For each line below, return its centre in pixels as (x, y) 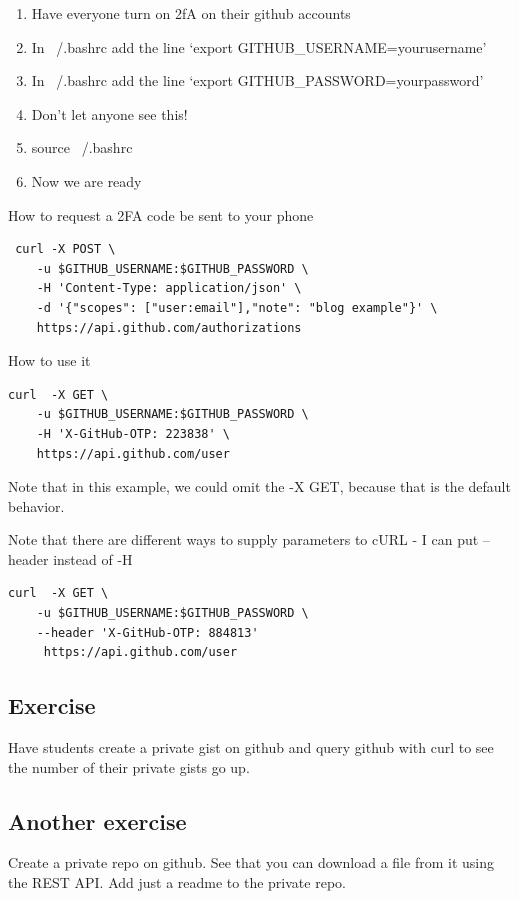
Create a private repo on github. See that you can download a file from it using (251, 862)
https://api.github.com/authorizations (169, 327)
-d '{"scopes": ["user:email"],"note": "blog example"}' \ (237, 307)
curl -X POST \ (65, 249)
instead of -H (93, 558)
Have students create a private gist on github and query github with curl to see (251, 747)
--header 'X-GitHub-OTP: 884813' (147, 632)
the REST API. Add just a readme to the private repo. (177, 882)
